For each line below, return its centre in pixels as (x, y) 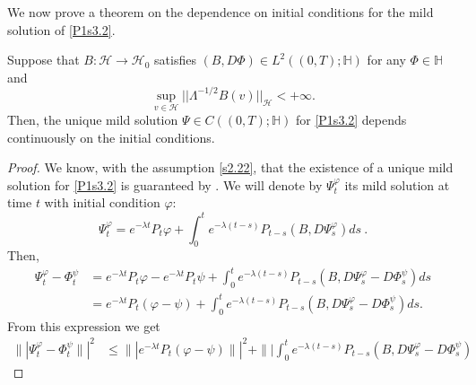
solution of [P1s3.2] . (61, 29)
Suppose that (43, 60)
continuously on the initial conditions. (111, 137)
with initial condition (102, 202)
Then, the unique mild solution (93, 120)
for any (386, 60)
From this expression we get (84, 325)
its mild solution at (397, 184)
